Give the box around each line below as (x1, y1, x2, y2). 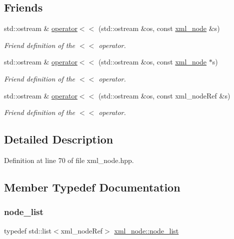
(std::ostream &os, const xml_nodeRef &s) (98, 90, 230, 100)
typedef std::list (4, 225, 52, 235)
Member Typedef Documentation (4, 179, 180, 194)
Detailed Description (4, 131, 113, 147)
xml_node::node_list (114, 225, 179, 235)
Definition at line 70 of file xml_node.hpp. (4, 154, 134, 165)
